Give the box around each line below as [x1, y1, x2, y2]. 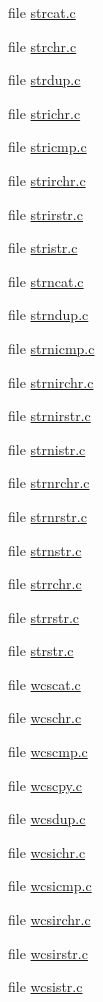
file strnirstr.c [8, 405, 91, 426]
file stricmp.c [8, 136, 87, 157]
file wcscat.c [8, 673, 81, 694]
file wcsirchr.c [8, 909, 91, 930]
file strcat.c [8, 2, 76, 22]
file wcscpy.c [8, 774, 82, 795]
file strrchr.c [8, 573, 82, 594]
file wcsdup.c [8, 808, 86, 829]
